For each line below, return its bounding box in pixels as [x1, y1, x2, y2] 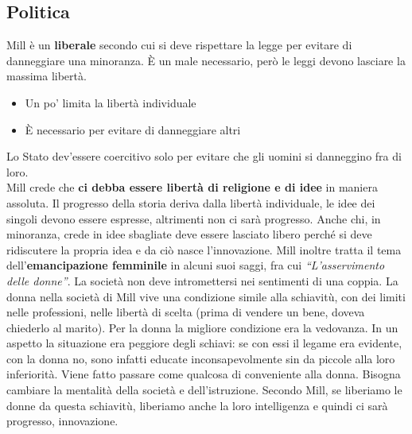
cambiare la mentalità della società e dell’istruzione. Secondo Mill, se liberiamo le [6, 382, 402, 398]
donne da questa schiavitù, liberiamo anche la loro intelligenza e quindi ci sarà [6, 397, 388, 413]
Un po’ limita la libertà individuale [25, 94, 196, 110]
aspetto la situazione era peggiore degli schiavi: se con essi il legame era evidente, [6, 335, 402, 351]
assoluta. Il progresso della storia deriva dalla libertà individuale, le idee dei [6, 194, 375, 211]
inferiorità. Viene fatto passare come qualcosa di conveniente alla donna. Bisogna [6, 366, 401, 382]
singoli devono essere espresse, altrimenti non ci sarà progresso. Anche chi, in [6, 210, 381, 227]
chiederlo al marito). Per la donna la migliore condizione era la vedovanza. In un [6, 319, 398, 335]
